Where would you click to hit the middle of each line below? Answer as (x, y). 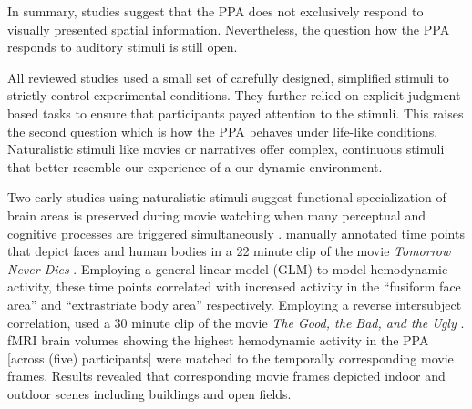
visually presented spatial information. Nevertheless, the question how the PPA (229, 29)
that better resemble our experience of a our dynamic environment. (195, 166)
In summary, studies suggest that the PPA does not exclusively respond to (215, 11)
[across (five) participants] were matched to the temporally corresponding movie (231, 358)
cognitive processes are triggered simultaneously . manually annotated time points (236, 233)
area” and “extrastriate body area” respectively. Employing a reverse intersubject (235, 304)
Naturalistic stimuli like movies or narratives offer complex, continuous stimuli (226, 149)
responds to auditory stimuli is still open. (123, 47)
